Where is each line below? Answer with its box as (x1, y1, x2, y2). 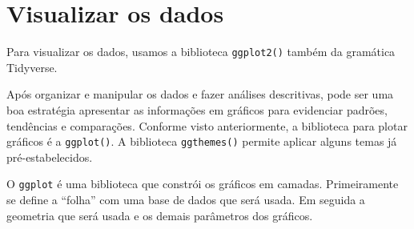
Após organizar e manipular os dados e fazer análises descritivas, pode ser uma (6, 86, 394, 102)
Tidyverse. (6, 58, 58, 75)
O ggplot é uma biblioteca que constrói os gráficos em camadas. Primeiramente (6, 175, 399, 192)
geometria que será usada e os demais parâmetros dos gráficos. (6, 207, 313, 223)
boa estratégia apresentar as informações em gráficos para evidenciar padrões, (6, 101, 388, 118)
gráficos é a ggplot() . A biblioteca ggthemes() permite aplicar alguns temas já (6, 133, 397, 150)
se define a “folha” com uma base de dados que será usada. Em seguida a (6, 191, 365, 208)
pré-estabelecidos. (6, 148, 93, 165)
